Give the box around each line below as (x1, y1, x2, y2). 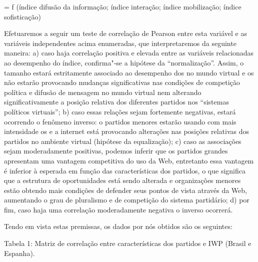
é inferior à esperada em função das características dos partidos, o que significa (4, 165, 245, 175)
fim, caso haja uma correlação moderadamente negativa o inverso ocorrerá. (4, 204, 233, 214)
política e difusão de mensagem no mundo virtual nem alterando (4, 86, 201, 97)
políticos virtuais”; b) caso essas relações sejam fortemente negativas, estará (4, 106, 236, 116)
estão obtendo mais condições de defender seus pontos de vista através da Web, (4, 184, 247, 195)
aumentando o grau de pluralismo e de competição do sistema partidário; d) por (4, 194, 249, 205)
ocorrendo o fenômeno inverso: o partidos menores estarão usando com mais (4, 116, 236, 126)
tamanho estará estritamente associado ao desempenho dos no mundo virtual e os (4, 67, 254, 77)
